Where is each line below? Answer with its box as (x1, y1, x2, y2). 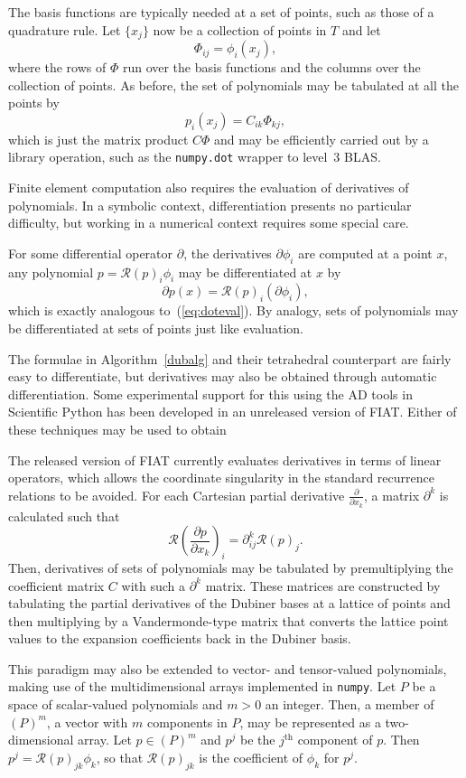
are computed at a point (298, 243, 433, 262)
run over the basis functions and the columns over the (122, 58, 421, 77)
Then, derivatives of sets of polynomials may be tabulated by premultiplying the (8, 558, 453, 576)
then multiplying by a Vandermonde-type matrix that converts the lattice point (8, 611, 449, 630)
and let (341, 20, 381, 39)
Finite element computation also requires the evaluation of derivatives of (8, 178, 409, 197)
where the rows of (8, 58, 107, 77)
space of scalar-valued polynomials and (8, 695, 223, 714)
